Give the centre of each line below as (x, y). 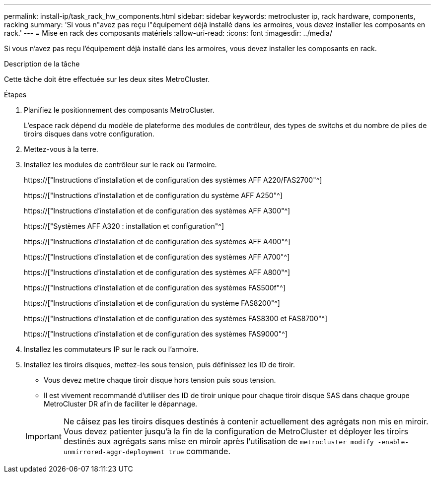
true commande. (200, 451)
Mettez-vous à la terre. (61, 149)
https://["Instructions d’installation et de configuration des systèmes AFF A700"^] (157, 257)
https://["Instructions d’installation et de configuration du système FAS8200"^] (152, 303)
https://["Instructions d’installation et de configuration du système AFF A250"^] (153, 195)
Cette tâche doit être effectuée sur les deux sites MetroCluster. (107, 79)
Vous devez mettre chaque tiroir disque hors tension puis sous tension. (160, 380)
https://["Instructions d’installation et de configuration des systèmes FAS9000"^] (156, 334)
